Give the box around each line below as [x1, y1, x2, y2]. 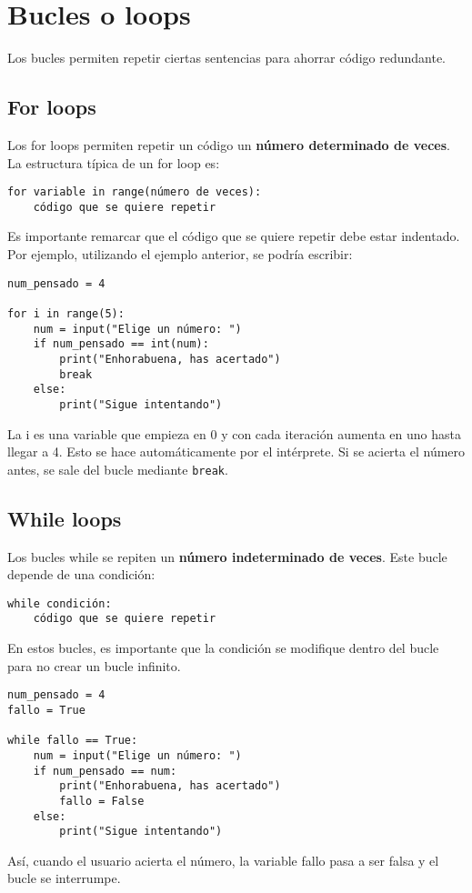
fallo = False [59, 794, 145, 808]
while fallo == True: [7, 734, 138, 748]
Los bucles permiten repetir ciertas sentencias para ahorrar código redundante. [7, 48, 446, 67]
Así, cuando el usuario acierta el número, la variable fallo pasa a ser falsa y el [7, 850, 439, 869]
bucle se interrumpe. [7, 868, 121, 888]
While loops [7, 504, 122, 532]
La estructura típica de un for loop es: [7, 153, 220, 172]
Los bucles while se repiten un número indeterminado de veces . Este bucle [7, 547, 447, 566]
